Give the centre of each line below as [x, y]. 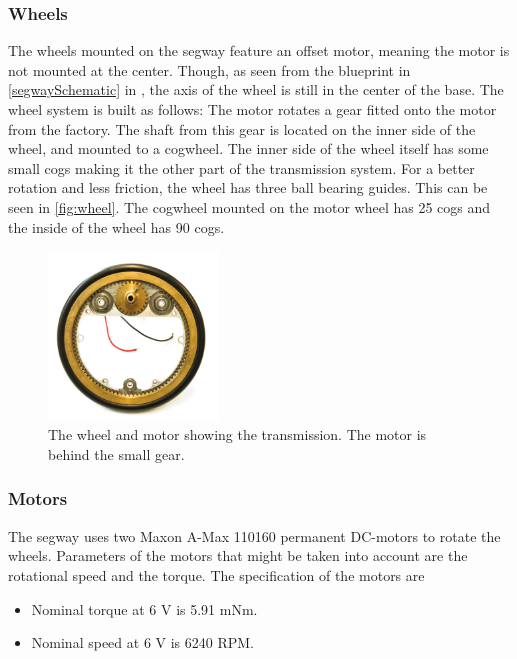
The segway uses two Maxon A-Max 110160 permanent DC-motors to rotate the [254, 535]
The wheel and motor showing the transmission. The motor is [237, 434]
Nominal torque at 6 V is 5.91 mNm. [144, 608]
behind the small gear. [116, 453]
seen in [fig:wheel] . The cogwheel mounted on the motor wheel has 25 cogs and [249, 206]
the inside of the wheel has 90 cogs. [116, 226]
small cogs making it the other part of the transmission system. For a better [241, 167]
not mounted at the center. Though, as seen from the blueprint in [209, 69]
